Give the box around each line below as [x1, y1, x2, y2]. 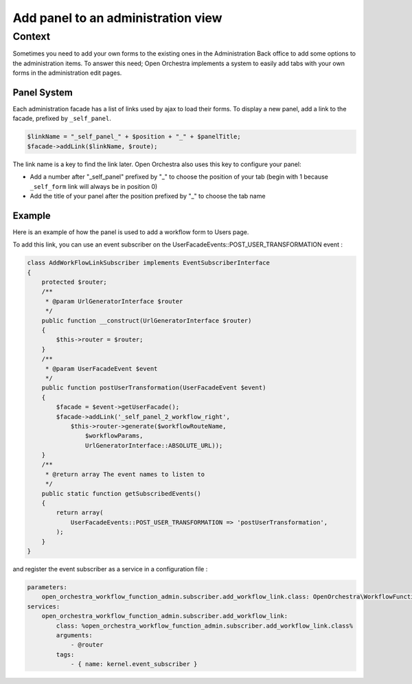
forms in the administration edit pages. [12, 69, 122, 77]
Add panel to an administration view [12, 10, 222, 25]
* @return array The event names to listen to [45, 470, 205, 478]
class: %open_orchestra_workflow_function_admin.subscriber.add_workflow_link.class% [56, 622, 354, 630]
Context [12, 30, 51, 43]
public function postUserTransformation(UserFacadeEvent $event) [41, 384, 266, 391]
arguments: [56, 631, 93, 639]
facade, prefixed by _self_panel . [12, 114, 111, 123]
